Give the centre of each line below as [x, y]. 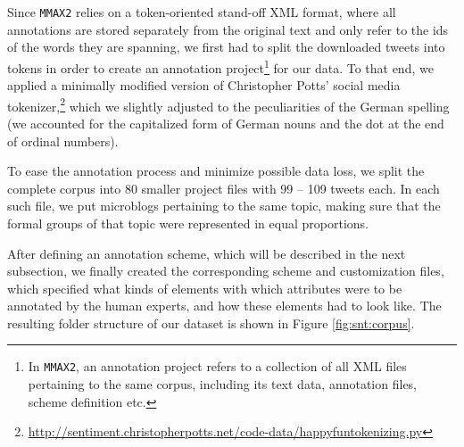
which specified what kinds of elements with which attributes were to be [205, 288]
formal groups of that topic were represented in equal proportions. [188, 223]
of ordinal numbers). [63, 141]
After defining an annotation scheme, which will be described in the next [207, 253]
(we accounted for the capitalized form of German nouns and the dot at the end [226, 123]
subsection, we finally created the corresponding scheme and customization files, [226, 271]
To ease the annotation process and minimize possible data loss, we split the [216, 171]
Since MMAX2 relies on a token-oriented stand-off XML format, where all [202, 12]
